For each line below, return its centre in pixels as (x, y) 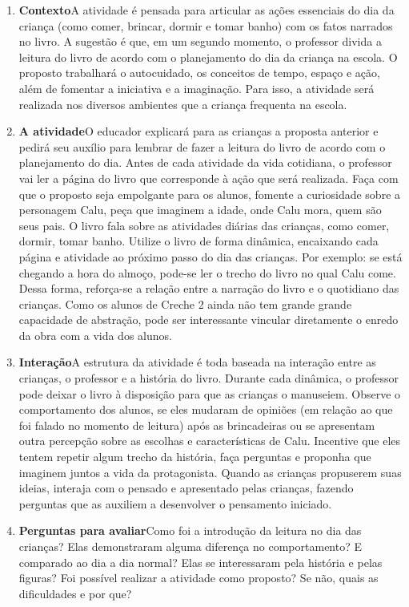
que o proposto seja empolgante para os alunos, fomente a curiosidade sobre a (210, 194)
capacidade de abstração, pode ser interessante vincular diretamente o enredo (209, 320)
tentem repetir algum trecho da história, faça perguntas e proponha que (195, 457)
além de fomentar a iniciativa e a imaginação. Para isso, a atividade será (196, 88)
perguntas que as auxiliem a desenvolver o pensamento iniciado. (175, 503)
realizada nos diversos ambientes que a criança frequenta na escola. (183, 104)
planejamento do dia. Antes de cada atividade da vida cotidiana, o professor (205, 162)
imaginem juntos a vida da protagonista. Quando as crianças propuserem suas (210, 472)
